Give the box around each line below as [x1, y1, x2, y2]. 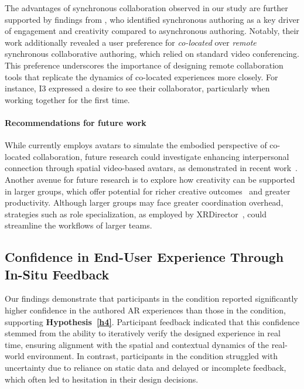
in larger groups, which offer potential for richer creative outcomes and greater [5, 185, 291, 197]
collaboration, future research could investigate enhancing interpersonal [33, 150, 289, 162]
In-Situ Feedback [5, 265, 110, 283]
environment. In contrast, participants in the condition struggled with [27, 350, 278, 362]
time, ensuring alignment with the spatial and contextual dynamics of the [5, 338, 269, 350]
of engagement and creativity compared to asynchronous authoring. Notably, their [5, 25, 299, 37]
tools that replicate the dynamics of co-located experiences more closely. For [5, 70, 278, 83]
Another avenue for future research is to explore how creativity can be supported [5, 173, 295, 185]
